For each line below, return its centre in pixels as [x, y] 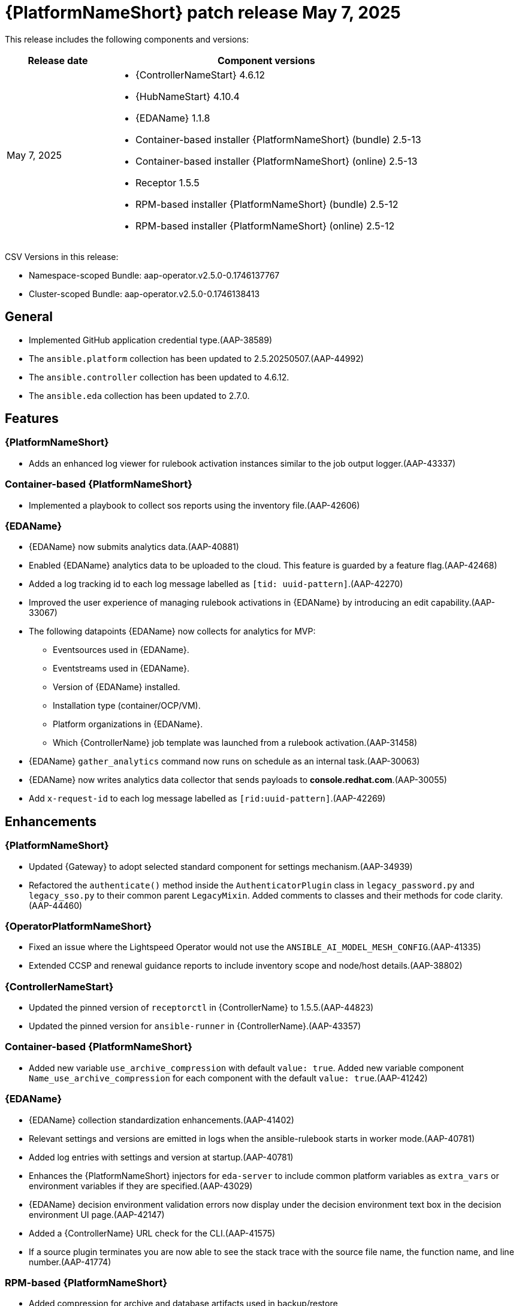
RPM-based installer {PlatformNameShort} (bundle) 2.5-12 [267, 204]
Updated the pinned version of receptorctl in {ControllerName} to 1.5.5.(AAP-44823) [201, 1008]
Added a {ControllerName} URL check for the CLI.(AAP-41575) [152, 1233]
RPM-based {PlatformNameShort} [86, 1282]
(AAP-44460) [56, 905]
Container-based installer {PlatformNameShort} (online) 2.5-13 [276, 161]
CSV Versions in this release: [62, 256]
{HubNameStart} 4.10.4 [187, 96]
